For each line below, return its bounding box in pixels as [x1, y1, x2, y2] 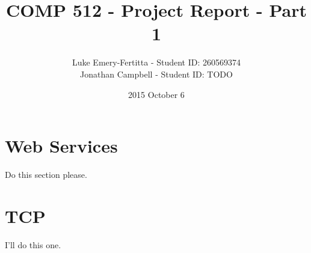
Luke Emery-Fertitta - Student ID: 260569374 [72, 56, 241, 69]
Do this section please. [5, 168, 87, 181]
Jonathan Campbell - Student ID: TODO [80, 67, 233, 80]
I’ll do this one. [5, 238, 61, 251]
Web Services [5, 133, 118, 158]
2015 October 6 [128, 88, 185, 100]
